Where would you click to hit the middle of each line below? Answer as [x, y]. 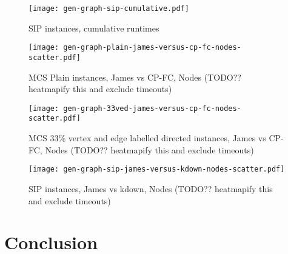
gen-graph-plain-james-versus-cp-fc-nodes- [152, 48]
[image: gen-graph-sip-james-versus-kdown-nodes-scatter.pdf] [157, 169]
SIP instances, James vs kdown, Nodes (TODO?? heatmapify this [151, 188]
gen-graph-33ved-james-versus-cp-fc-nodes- [152, 108]
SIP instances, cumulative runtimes [94, 28]
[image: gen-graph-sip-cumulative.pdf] [109, 8]
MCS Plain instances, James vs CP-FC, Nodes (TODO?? [135, 77]
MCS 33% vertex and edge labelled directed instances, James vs [147, 138]
